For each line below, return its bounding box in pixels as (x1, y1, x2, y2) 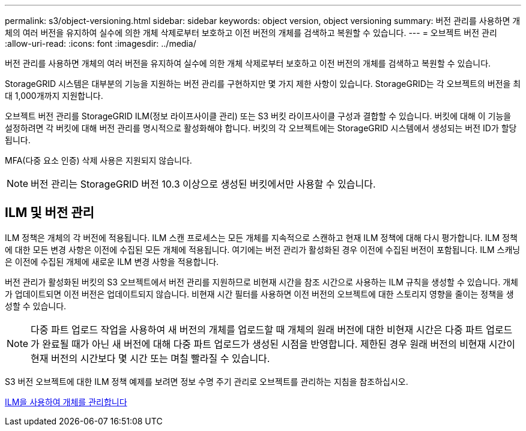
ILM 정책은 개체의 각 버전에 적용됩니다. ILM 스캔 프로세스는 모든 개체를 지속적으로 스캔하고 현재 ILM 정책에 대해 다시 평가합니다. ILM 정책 (5, 232, 518, 243)
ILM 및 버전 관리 (5, 205, 94, 221)
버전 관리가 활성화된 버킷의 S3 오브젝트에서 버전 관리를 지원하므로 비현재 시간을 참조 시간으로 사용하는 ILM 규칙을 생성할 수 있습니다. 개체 (5, 276, 518, 287)
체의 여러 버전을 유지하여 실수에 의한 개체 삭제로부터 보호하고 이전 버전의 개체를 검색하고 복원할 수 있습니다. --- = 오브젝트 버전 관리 (5, 28, 497, 38)
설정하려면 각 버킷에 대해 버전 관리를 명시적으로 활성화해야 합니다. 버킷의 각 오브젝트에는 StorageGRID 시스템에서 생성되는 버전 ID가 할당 (5, 123, 517, 133)
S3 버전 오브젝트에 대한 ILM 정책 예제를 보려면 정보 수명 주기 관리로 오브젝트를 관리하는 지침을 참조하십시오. (5, 376, 408, 387)
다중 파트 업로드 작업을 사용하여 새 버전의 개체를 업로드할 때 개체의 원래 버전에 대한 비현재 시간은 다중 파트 (31, 323, 483, 336)
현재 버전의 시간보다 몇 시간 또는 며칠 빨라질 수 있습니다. (31, 352, 270, 364)
